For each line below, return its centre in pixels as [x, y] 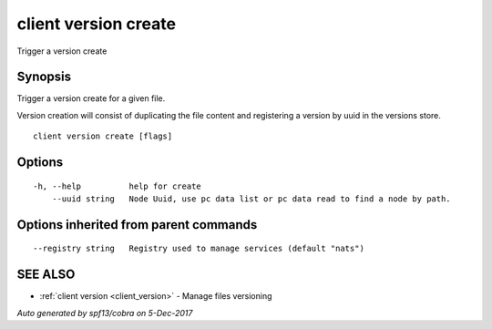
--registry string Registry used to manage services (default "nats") [199, 249]
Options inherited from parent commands [137, 225]
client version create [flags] [103, 136]
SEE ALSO [46, 275]
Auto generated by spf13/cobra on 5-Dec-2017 [105, 313]
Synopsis [44, 77]
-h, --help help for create [118, 186]
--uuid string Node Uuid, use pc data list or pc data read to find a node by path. [251, 199]
